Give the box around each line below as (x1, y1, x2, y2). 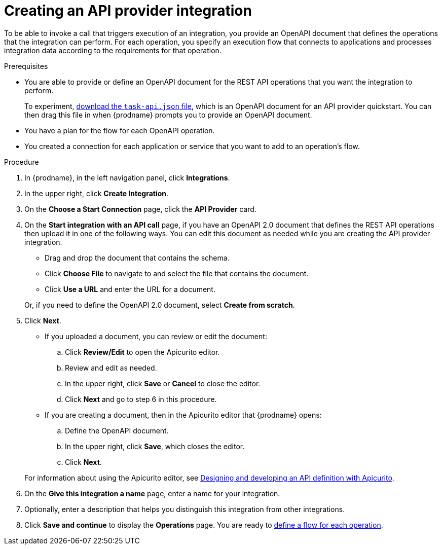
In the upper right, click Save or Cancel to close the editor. (65, 379, 261, 388)
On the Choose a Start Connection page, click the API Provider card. (24, 204, 256, 213)
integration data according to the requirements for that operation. (4, 46, 222, 55)
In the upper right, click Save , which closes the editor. (65, 442, 245, 451)
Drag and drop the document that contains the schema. (45, 253, 230, 262)
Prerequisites (4, 61, 48, 70)
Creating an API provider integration (4, 2, 252, 19)
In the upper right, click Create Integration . (24, 189, 169, 198)
